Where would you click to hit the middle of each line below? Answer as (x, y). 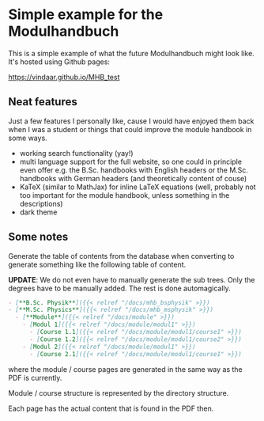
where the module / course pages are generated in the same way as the (125, 369)
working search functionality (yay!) (76, 153)
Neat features (43, 102)
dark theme (38, 212)
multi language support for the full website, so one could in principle (131, 161)
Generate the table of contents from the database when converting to (121, 256)
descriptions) (41, 203)
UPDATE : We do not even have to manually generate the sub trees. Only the (132, 279)
